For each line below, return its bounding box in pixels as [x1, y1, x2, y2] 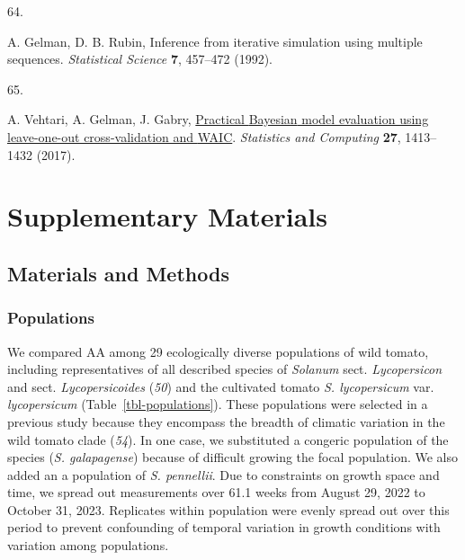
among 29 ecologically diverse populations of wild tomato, [109, 342, 429, 360]
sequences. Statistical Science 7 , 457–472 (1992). [7, 49, 273, 68]
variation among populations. [7, 536, 169, 555]
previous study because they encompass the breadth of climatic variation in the [7, 412, 445, 431]
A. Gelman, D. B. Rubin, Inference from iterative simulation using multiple [7, 31, 423, 50]
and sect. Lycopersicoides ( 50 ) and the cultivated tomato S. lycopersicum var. [7, 377, 434, 396]
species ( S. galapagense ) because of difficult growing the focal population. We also [7, 448, 458, 467]
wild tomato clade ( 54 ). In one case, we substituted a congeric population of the [7, 430, 449, 449]
